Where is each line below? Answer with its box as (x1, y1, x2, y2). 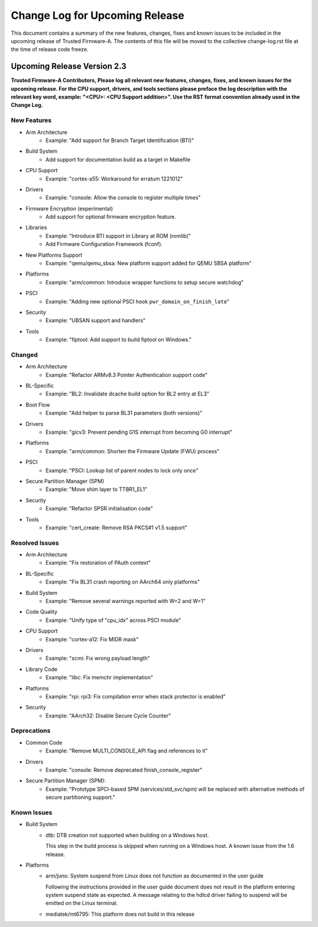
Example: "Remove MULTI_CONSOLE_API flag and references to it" (45, 747, 208, 755)
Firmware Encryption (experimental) (25, 205, 113, 212)
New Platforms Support (25, 251, 82, 258)
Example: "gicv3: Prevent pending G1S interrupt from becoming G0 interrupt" (45, 428, 233, 436)
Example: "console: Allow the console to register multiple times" (45, 194, 201, 201)
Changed (11, 351, 38, 359)
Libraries (25, 224, 47, 231)
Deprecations (11, 726, 51, 735)
